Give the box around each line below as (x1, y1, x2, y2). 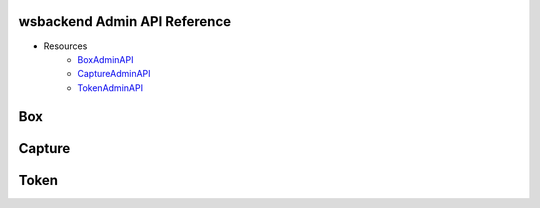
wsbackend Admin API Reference (18, 13, 232, 30)
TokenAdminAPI (77, 81, 144, 94)
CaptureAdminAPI (77, 68, 151, 80)
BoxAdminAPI (77, 53, 134, 65)
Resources (43, 40, 88, 52)
